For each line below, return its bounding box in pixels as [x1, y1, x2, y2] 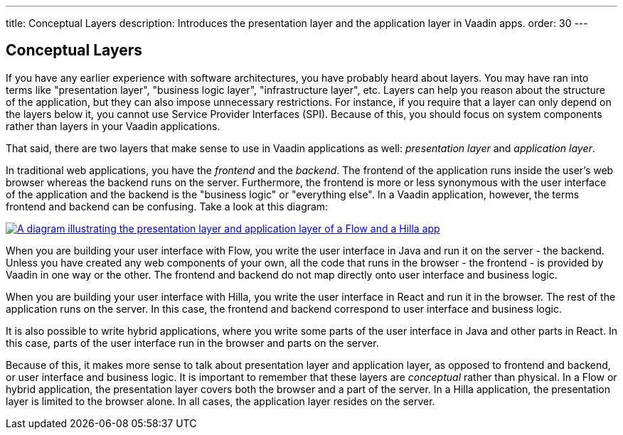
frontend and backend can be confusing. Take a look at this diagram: [6, 200, 329, 213]
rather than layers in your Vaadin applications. [6, 119, 220, 132]
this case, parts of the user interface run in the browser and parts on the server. [6, 336, 379, 349]
